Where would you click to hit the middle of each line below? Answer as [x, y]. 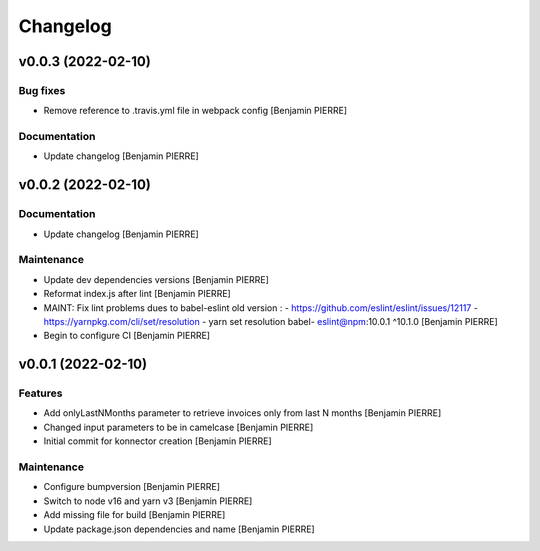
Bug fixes [42, 90]
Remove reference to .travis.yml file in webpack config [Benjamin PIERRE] [195, 111]
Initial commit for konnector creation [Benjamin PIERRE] [157, 441]
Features [40, 393]
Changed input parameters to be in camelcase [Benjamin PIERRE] [178, 427]
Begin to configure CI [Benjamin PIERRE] [126, 336]
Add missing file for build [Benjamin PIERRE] [134, 515]
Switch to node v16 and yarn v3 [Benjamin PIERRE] [148, 501]
